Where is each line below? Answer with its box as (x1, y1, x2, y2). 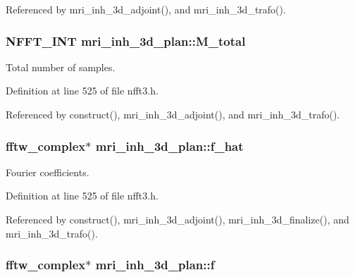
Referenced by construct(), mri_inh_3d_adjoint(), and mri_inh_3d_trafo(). (6, 107, 340, 121)
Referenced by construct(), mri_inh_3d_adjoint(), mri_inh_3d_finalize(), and (6, 212, 349, 226)
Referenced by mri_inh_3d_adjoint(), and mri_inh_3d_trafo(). (6, 2, 286, 16)
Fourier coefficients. (6, 164, 89, 179)
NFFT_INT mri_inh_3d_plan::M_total (6, 32, 246, 49)
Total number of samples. (6, 59, 116, 74)
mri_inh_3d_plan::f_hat (95, 137, 244, 154)
